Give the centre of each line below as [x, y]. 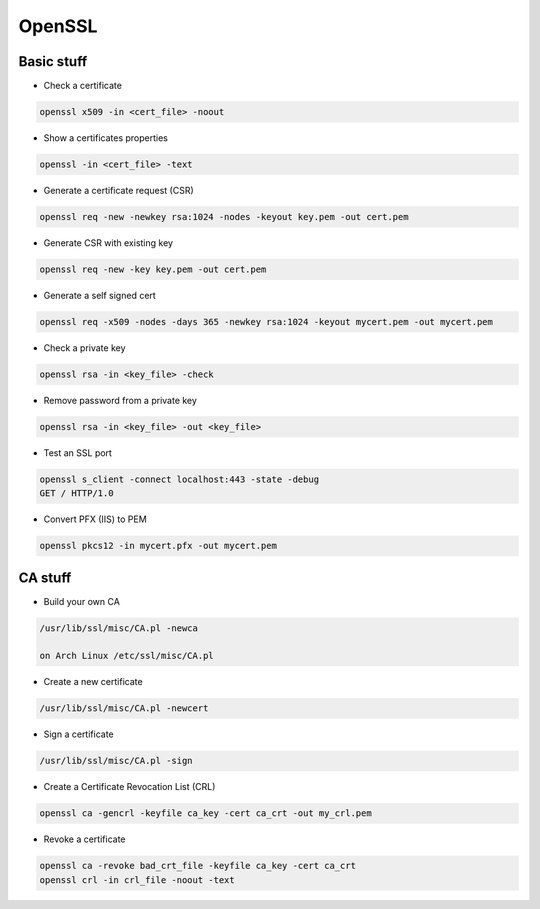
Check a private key [84, 347]
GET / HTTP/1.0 [76, 493]
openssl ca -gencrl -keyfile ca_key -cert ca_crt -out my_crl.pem [205, 813]
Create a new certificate [93, 682]
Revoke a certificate [84, 839]
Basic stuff [53, 61]
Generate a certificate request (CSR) [118, 190]
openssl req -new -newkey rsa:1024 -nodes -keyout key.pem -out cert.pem [224, 216]
